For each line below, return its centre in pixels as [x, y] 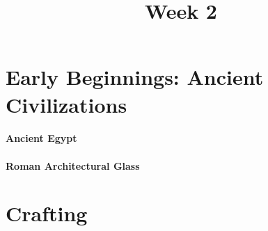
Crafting [47, 213]
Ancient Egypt [41, 138]
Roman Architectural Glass [73, 165]
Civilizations [66, 104]
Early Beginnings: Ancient [135, 77]
